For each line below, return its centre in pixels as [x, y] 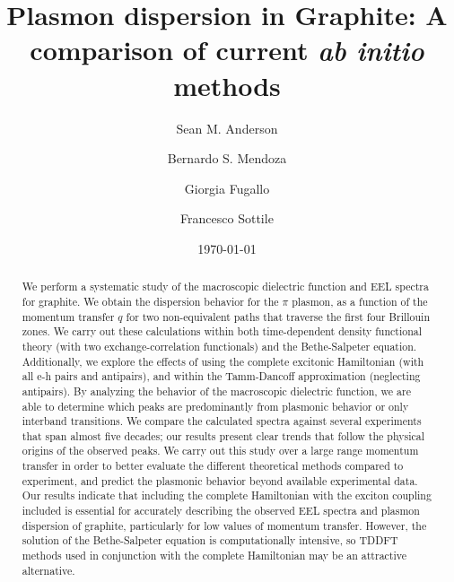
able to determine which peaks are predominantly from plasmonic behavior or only [215, 406]
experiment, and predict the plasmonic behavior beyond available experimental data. [220, 480]
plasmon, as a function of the [360, 301]
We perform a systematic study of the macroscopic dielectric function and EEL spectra [225, 287]
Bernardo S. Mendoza [227, 158]
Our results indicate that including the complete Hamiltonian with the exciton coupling [227, 495]
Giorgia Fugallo [227, 188]
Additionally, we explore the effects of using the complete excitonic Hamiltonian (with [223, 361]
